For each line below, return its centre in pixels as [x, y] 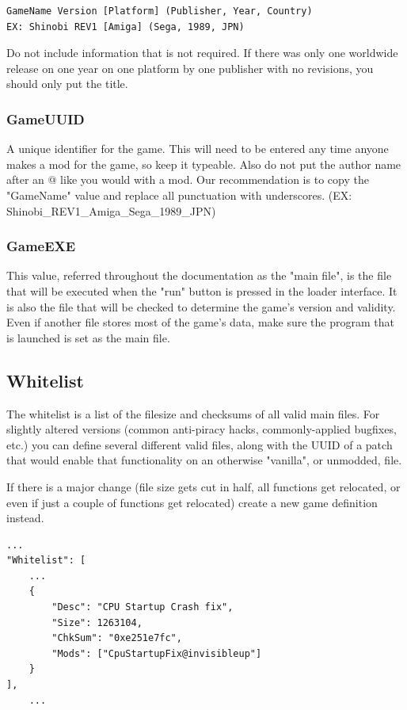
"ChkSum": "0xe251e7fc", [117, 638]
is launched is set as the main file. [88, 337]
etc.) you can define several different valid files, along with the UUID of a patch [200, 444]
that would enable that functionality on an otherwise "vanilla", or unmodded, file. [204, 460]
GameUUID [46, 118]
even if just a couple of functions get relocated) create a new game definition [192, 502]
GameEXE [41, 246]
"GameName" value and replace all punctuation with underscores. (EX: [179, 195]
